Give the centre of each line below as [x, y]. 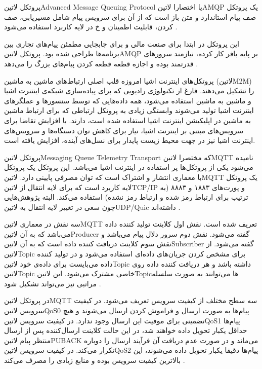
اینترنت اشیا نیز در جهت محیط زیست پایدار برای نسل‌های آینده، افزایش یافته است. [130, 140]
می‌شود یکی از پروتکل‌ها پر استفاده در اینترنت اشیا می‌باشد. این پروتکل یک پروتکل [129, 167]
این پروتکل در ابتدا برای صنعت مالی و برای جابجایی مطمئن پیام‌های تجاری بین [122, 43]
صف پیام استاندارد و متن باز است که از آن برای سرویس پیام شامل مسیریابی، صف [130, 16]
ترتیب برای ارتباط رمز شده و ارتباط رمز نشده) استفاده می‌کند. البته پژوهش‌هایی [126, 197]
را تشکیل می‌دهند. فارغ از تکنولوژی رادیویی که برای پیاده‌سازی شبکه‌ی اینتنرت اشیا [129, 90]
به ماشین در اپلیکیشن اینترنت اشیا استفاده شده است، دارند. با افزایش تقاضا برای [127, 120]
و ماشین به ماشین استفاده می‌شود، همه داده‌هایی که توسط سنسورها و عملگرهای [128, 100]
